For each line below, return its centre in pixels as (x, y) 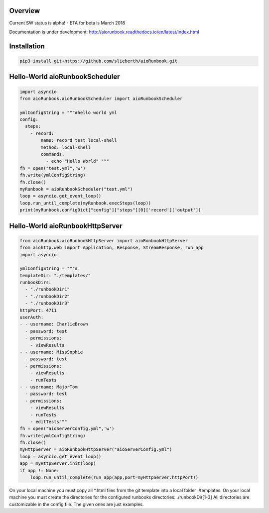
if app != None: (40, 470)
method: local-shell (66, 147)
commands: (53, 154)
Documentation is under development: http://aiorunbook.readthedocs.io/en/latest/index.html (104, 32)
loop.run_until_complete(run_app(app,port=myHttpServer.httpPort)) (114, 477)
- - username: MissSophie (51, 352)
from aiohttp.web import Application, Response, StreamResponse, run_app (112, 248)
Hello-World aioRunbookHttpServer (66, 226)
